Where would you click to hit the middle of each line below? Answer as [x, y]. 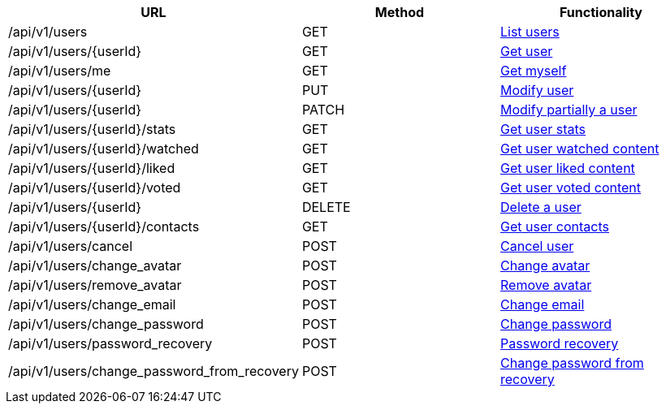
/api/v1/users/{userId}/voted [95, 188]
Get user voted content [571, 188]
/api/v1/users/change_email [92, 304]
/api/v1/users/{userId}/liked [92, 168]
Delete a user [541, 207]
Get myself [534, 71]
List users [530, 32]
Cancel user [537, 246]
